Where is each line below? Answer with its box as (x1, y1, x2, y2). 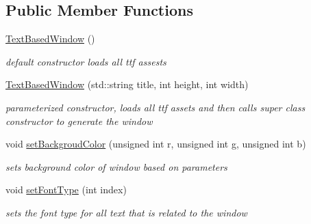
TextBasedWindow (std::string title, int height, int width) (5, 77, 249, 92)
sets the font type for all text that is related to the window (5, 205, 247, 219)
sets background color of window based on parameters (5, 159, 227, 173)
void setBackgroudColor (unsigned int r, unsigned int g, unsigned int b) (5, 137, 306, 151)
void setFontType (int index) (5, 182, 127, 197)
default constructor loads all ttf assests (5, 54, 166, 68)
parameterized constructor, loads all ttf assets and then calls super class (5, 100, 306, 114)
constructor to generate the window (5, 113, 153, 128)
